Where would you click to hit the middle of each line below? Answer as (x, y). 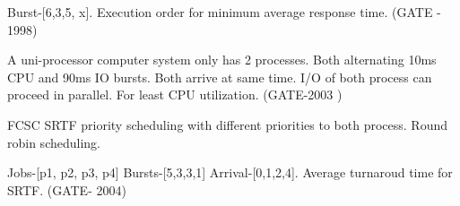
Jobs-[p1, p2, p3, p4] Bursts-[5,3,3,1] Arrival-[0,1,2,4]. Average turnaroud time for (230, 172)
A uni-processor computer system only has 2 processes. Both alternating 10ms (222, 60)
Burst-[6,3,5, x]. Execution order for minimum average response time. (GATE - (224, 12)
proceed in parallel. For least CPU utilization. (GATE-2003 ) (175, 94)
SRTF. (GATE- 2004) (67, 189)
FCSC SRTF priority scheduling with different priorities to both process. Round (227, 124)
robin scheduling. (54, 142)
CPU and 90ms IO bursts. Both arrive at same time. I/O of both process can (220, 77)
